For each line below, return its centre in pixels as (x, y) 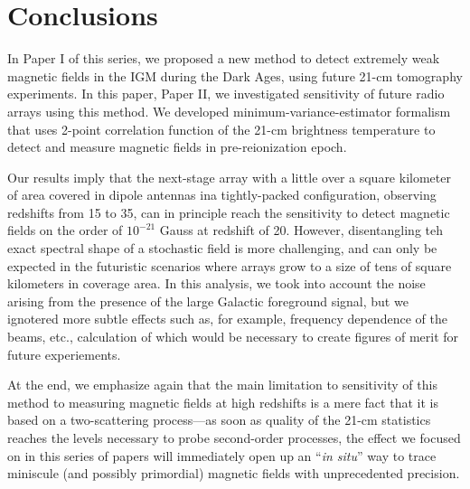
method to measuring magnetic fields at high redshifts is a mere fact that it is (223, 402)
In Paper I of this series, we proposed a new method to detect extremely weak (224, 58)
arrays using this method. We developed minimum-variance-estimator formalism (229, 111)
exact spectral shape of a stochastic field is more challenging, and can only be (222, 248)
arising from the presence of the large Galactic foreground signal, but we (208, 301)
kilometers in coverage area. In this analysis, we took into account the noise (216, 283)
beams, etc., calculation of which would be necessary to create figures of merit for (233, 337)
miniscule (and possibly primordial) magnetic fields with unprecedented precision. (234, 473)
